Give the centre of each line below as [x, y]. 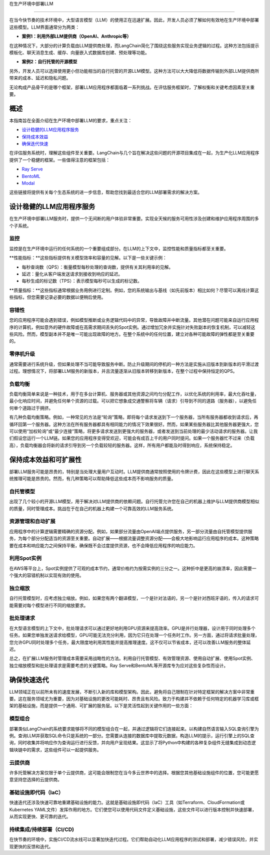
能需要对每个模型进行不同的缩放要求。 [49, 605]
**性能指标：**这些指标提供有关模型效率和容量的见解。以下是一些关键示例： [88, 258]
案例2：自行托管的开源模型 [49, 62]
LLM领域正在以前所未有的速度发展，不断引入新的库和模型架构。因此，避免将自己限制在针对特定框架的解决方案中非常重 [132, 692]
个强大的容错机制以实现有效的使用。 [46, 575]
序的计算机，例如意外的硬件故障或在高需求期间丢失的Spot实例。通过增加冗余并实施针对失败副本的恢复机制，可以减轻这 [132, 327]
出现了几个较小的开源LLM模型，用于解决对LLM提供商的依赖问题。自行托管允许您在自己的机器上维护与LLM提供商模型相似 [134, 502]
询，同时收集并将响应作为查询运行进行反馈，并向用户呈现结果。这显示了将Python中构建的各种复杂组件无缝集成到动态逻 [132, 743]
